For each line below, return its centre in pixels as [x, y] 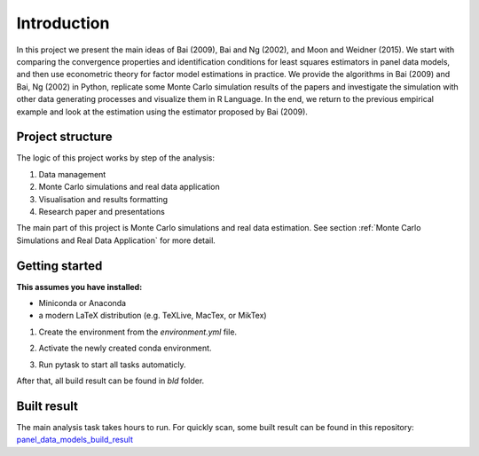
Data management [72, 174]
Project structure [64, 137]
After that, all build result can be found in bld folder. [110, 381]
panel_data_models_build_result [75, 440]
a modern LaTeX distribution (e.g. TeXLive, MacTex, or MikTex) [153, 316]
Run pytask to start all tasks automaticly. [112, 365]
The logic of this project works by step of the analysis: [115, 158]
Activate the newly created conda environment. [125, 348]
